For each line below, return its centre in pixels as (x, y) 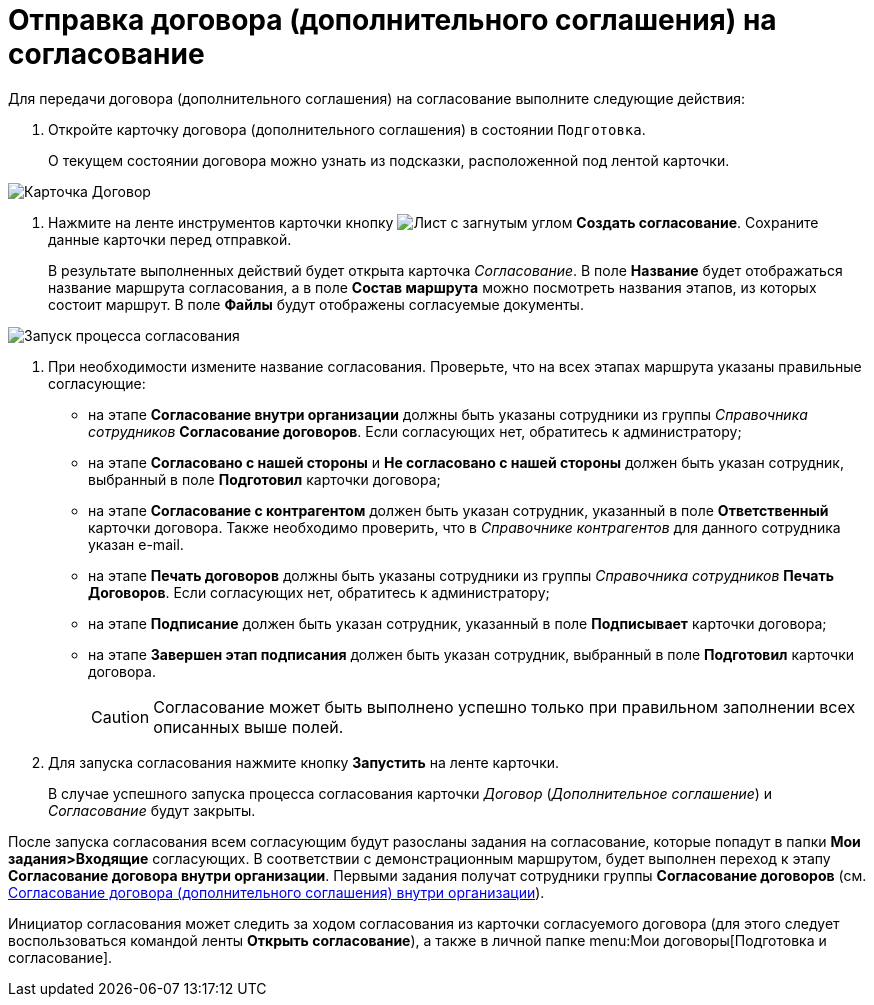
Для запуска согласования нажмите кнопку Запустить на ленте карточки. (304, 762)
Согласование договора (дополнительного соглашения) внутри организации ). (276, 892)
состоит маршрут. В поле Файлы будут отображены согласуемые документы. (316, 304)
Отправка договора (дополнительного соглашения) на (392, 20)
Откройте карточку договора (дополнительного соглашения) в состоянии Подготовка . (347, 129)
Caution (120, 716)
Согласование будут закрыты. (152, 810)
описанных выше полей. (248, 726)
